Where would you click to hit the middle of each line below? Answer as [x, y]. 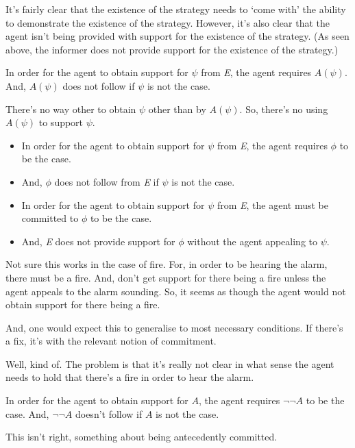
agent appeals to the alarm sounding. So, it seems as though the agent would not [176, 291]
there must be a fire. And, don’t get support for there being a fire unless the [166, 277]
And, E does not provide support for [98, 241]
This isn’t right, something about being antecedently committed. [142, 437]
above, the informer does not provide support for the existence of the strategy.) [172, 49]
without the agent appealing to [252, 241]
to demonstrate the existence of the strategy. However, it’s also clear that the [168, 22]
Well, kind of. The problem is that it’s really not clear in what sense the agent [170, 363]
